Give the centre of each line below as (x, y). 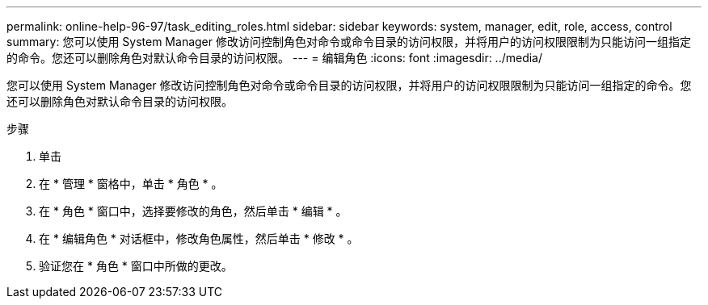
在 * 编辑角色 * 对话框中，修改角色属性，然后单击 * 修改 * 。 (199, 238)
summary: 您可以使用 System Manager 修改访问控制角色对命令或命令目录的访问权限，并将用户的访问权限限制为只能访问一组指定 (349, 42)
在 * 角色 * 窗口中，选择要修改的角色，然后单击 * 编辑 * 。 (193, 211)
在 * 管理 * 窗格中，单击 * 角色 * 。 (131, 184)
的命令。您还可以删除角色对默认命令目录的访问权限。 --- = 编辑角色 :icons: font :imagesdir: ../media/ (275, 58)
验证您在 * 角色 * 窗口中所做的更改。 (136, 266)
